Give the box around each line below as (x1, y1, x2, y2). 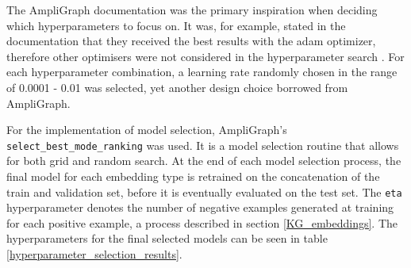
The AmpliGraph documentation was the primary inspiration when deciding (6, 2, 378, 17)
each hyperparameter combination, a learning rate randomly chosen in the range (6, 63, 398, 80)
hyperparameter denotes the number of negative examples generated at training (6, 199, 394, 216)
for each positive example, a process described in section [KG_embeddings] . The (6, 214, 398, 231)
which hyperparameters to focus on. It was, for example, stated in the (6, 17, 346, 33)
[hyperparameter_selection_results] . (6, 246, 182, 262)
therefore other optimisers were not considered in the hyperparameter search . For (6, 48, 405, 64)
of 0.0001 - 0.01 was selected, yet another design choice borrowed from (6, 78, 348, 95)
